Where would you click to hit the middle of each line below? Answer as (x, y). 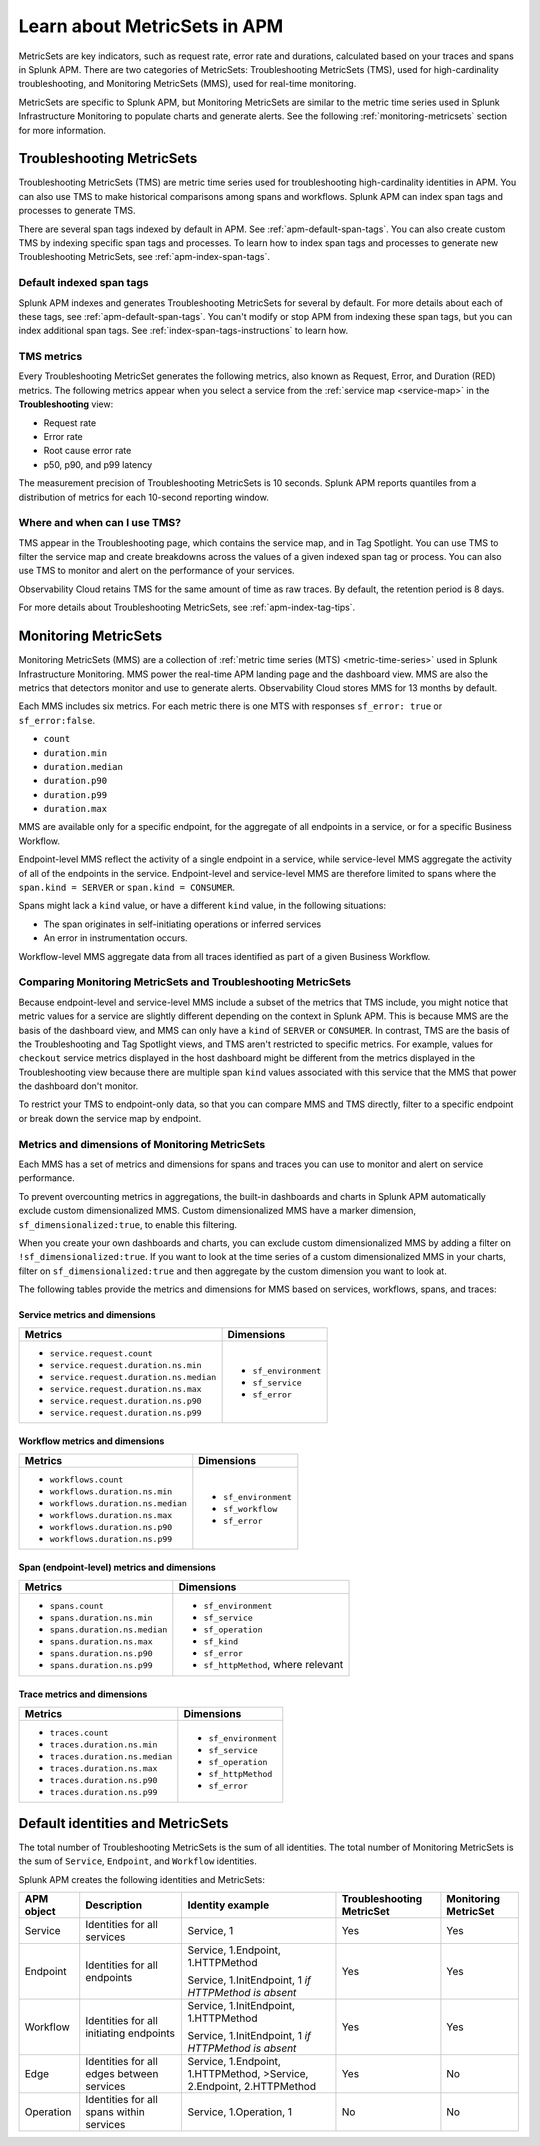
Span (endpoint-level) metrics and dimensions (117, 1567)
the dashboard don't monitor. (78, 1086)
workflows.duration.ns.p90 (111, 1526)
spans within (115, 2112)
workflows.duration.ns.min (111, 1491)
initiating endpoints (130, 2033)
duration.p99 (75, 794)
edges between (122, 2074)
